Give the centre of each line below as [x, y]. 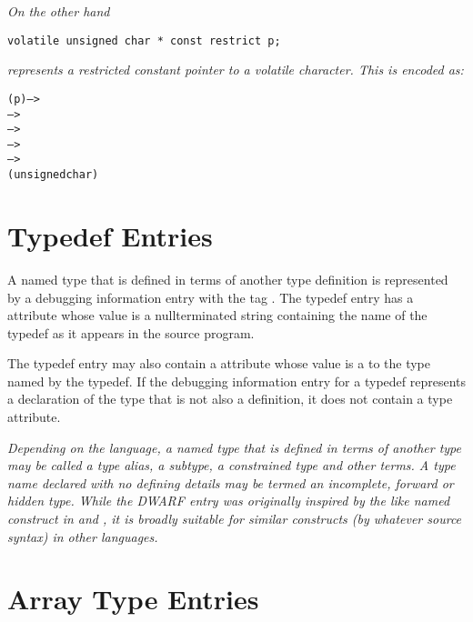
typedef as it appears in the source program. [131, 332]
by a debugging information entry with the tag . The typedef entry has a [211, 297]
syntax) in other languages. [83, 536]
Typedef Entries [110, 235]
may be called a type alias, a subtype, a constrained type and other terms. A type [231, 465]
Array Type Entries [133, 599]
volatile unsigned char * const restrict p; [144, 40]
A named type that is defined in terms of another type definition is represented [228, 279]
